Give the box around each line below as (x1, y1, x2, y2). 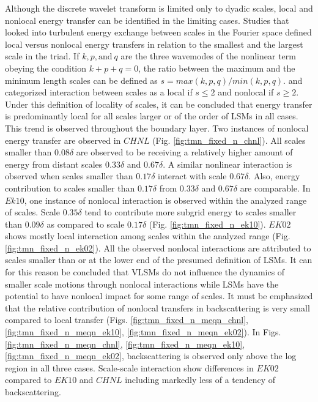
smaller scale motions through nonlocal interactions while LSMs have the (5, 277, 279, 290)
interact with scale (158, 169, 227, 182)
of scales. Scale (5, 206, 60, 218)
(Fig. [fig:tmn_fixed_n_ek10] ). (149, 217, 266, 230)
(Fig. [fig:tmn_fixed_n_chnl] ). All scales (152, 133, 306, 146)
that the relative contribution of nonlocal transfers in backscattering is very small (5, 301, 310, 314)
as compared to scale (46, 217, 125, 230)
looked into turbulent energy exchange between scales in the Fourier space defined (5, 26, 312, 39)
